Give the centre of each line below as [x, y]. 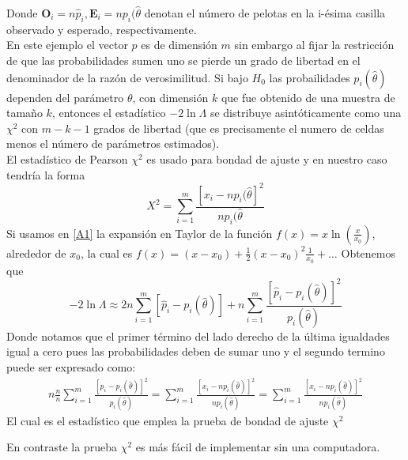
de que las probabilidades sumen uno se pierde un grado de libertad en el [183, 60]
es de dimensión [179, 45]
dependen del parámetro [65, 97]
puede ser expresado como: [71, 366]
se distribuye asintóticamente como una [306, 113]
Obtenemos [368, 253]
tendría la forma [46, 174]
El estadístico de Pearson [67, 158]
